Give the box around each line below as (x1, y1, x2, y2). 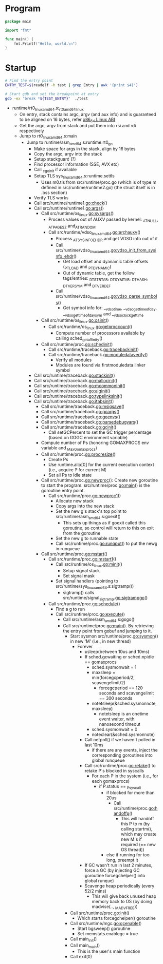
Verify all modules (55, 357, 92, 363)
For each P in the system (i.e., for (91, 773, 159, 779)
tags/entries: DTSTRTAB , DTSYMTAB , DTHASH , (63, 275, 148, 282)
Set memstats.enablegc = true (77, 930, 138, 936)
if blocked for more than (106, 790, 155, 796)
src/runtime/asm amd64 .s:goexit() (55, 514, 121, 521)
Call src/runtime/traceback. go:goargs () (41, 409, 120, 415)
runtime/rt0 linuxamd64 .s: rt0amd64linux (12, 105, 84, 112)
